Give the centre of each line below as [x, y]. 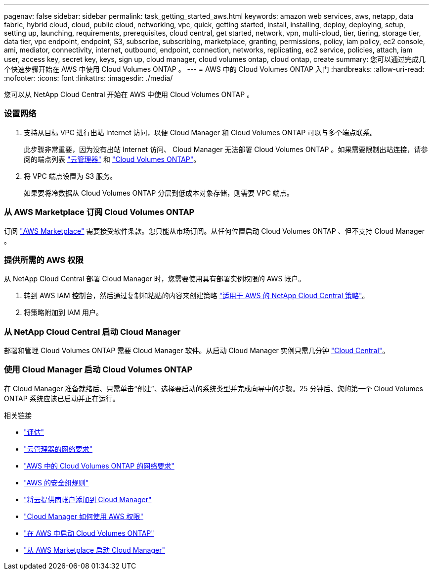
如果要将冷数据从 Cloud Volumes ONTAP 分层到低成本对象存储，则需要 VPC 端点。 [159, 193]
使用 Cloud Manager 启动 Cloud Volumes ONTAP [98, 370]
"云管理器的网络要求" [58, 449]
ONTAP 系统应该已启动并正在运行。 [62, 398]
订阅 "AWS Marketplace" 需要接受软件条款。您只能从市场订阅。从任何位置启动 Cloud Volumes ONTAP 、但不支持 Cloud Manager [214, 231]
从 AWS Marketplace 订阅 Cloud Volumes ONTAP [99, 212]
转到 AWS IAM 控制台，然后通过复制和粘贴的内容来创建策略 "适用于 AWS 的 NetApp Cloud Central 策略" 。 [196, 296]
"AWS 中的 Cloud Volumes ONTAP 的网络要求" [99, 466]
